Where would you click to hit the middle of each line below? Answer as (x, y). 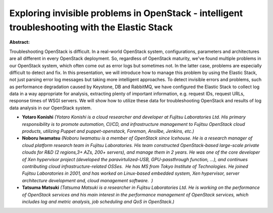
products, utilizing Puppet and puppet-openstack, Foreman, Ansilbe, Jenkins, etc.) (108, 131)
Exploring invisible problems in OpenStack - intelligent (126, 13)
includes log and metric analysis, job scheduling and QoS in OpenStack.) (98, 201)
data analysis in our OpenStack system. (51, 108)
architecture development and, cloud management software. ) (88, 180)
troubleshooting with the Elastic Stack (91, 27)
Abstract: (19, 42)
